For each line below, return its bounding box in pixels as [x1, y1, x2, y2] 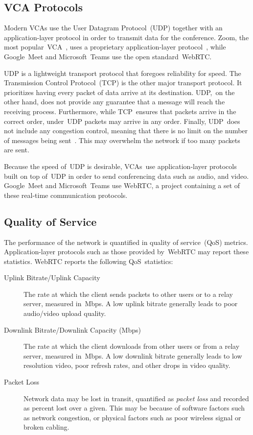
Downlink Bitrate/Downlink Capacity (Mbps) [4, 324, 141, 335]
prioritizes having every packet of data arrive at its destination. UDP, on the [4, 87, 235, 97]
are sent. [4, 145, 29, 155]
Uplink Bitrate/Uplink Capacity [4, 272, 100, 283]
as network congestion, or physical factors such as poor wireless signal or [23, 412, 241, 422]
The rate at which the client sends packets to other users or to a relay [23, 289, 233, 299]
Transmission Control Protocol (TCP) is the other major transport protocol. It [4, 77, 242, 88]
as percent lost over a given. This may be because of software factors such [23, 403, 245, 413]
